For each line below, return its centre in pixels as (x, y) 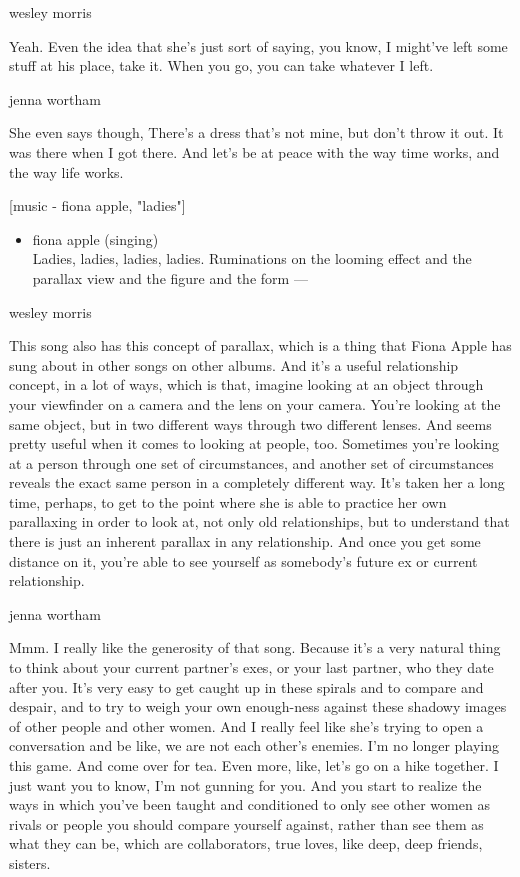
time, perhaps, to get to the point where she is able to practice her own (228, 501)
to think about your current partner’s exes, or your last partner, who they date (251, 667)
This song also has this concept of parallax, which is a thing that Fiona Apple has (260, 345)
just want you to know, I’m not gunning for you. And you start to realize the (245, 784)
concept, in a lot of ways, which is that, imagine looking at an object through (246, 384)
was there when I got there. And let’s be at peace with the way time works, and (254, 151)
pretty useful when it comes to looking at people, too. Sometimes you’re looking (254, 443)
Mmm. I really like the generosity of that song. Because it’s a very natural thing (255, 647)
